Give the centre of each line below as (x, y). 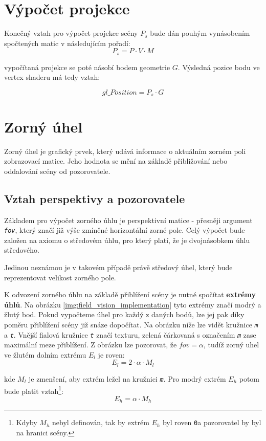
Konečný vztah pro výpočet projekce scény (71, 33)
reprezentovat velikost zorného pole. (60, 277)
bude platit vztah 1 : (34, 390)
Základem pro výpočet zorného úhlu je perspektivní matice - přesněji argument (128, 220)
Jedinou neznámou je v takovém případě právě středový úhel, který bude (118, 267)
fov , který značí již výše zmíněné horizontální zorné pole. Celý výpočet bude (125, 230)
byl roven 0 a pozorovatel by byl (212, 422)
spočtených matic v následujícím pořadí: (67, 43)
